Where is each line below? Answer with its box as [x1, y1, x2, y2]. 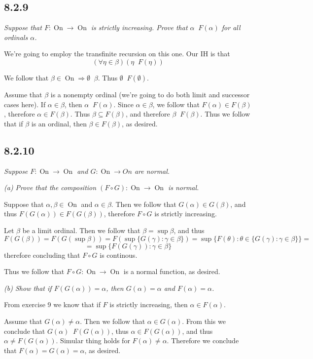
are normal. [134, 165, 170, 176]
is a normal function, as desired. [123, 266, 220, 277]
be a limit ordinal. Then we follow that [22, 225, 140, 235]
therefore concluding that [4, 249, 80, 260]
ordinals [4, 32, 28, 42]
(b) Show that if [4, 282, 52, 293]
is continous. [100, 249, 138, 260]
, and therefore [125, 109, 170, 119]
